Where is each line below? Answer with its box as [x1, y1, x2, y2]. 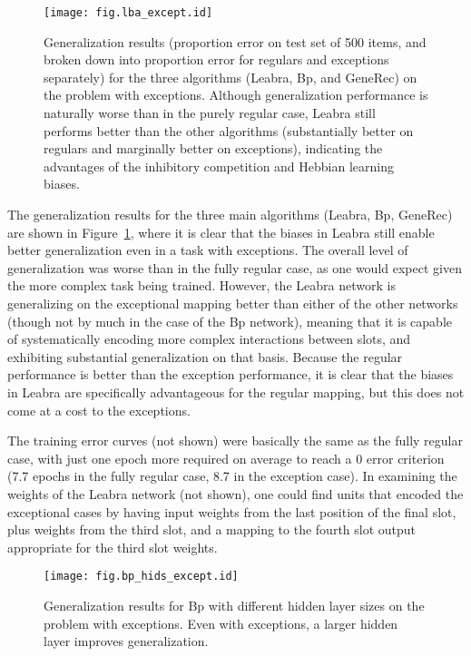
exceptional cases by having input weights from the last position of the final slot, [7, 502, 456, 521]
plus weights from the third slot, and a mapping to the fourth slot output [7, 520, 417, 539]
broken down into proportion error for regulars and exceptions [44, 50, 389, 69]
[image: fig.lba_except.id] [44, 6, 213, 19]
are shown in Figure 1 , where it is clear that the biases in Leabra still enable [7, 222, 435, 241]
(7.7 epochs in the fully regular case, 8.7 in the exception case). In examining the [7, 466, 457, 485]
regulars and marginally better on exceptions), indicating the [44, 139, 383, 158]
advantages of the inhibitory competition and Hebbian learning [44, 156, 394, 175]
